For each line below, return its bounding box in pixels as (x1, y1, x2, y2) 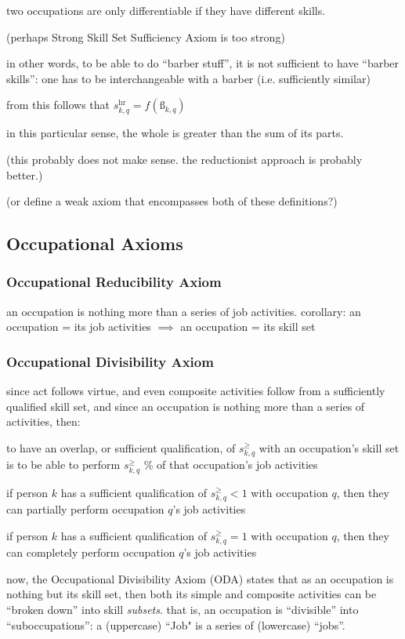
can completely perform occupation (6, 544, 175, 561)
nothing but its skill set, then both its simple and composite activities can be (6, 586, 377, 602)
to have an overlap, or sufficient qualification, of (6, 439, 236, 456)
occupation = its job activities (6, 318, 151, 335)
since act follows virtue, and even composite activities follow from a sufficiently (6, 383, 385, 399)
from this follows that (6, 96, 110, 113)
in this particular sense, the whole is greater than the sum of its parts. (6, 125, 344, 141)
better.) (6, 166, 43, 183)
